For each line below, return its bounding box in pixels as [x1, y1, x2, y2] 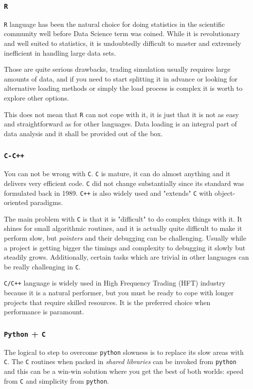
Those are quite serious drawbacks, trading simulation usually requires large [4, 64, 231, 74]
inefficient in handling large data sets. [4, 47, 116, 58]
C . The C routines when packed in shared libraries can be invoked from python [4, 356, 236, 367]
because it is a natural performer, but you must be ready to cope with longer [4, 287, 234, 298]
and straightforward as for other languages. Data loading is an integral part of [4, 119, 237, 129]
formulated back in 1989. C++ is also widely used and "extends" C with [4, 187, 213, 198]
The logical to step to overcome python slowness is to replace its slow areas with [4, 347, 244, 357]
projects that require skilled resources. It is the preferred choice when [4, 297, 211, 307]
